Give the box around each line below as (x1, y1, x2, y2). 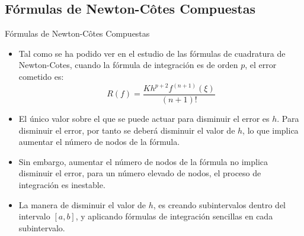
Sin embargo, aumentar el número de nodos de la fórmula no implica (18, 155, 268, 167)
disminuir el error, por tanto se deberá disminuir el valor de (18, 124, 235, 136)
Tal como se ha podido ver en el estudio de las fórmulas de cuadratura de (18, 47, 286, 59)
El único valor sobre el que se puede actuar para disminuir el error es (18, 112, 270, 125)
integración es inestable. (18, 179, 105, 191)
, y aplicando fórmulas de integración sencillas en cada (75, 210, 273, 222)
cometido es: (18, 70, 64, 82)
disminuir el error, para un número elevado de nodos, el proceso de (18, 167, 261, 179)
